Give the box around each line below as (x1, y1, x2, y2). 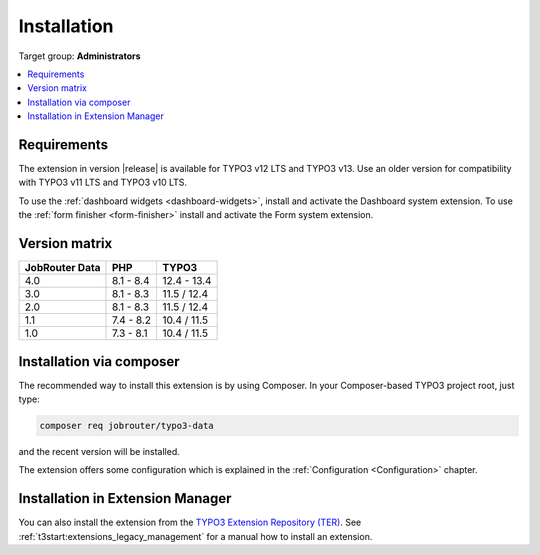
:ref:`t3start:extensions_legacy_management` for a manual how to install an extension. (18, 530, 373, 542)
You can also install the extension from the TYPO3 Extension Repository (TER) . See (18, 516, 362, 529)
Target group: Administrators (18, 50, 141, 62)
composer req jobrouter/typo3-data (39, 420, 214, 431)
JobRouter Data (24, 261, 101, 275)
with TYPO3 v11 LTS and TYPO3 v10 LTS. (18, 176, 188, 189)
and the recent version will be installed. (18, 445, 180, 457)
